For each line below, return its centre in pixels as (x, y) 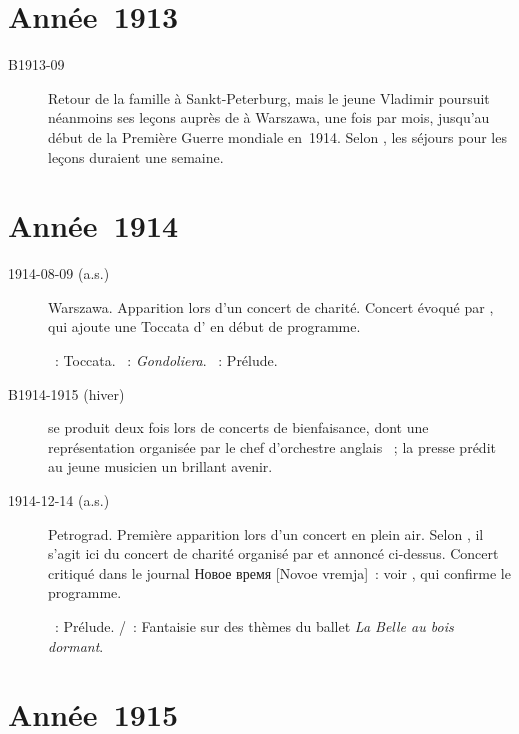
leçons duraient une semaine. (136, 156)
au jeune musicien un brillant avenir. (160, 466)
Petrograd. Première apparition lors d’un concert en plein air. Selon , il (266, 533)
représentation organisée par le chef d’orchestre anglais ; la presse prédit (272, 446)
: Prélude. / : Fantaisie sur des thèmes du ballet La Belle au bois (254, 625)
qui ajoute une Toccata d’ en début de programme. (204, 326)
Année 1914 (93, 225)
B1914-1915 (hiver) (66, 393)
